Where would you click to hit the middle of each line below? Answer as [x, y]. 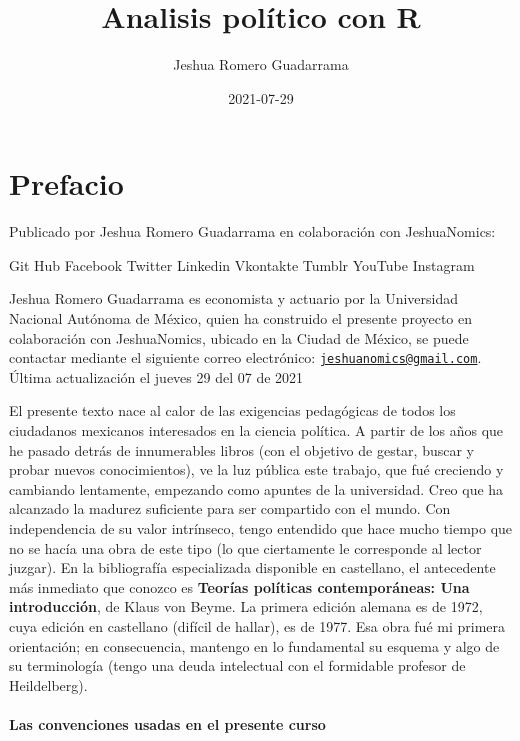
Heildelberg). [48, 684]
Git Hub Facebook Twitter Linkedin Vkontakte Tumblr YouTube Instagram [242, 264]
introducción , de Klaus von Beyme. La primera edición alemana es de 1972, [246, 606]
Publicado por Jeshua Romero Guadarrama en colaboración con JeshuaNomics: [252, 231]
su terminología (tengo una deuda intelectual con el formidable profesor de [237, 665]
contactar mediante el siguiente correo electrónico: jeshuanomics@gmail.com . [245, 357]
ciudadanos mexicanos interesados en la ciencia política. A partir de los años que [256, 430]
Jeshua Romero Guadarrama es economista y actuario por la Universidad [234, 298]
